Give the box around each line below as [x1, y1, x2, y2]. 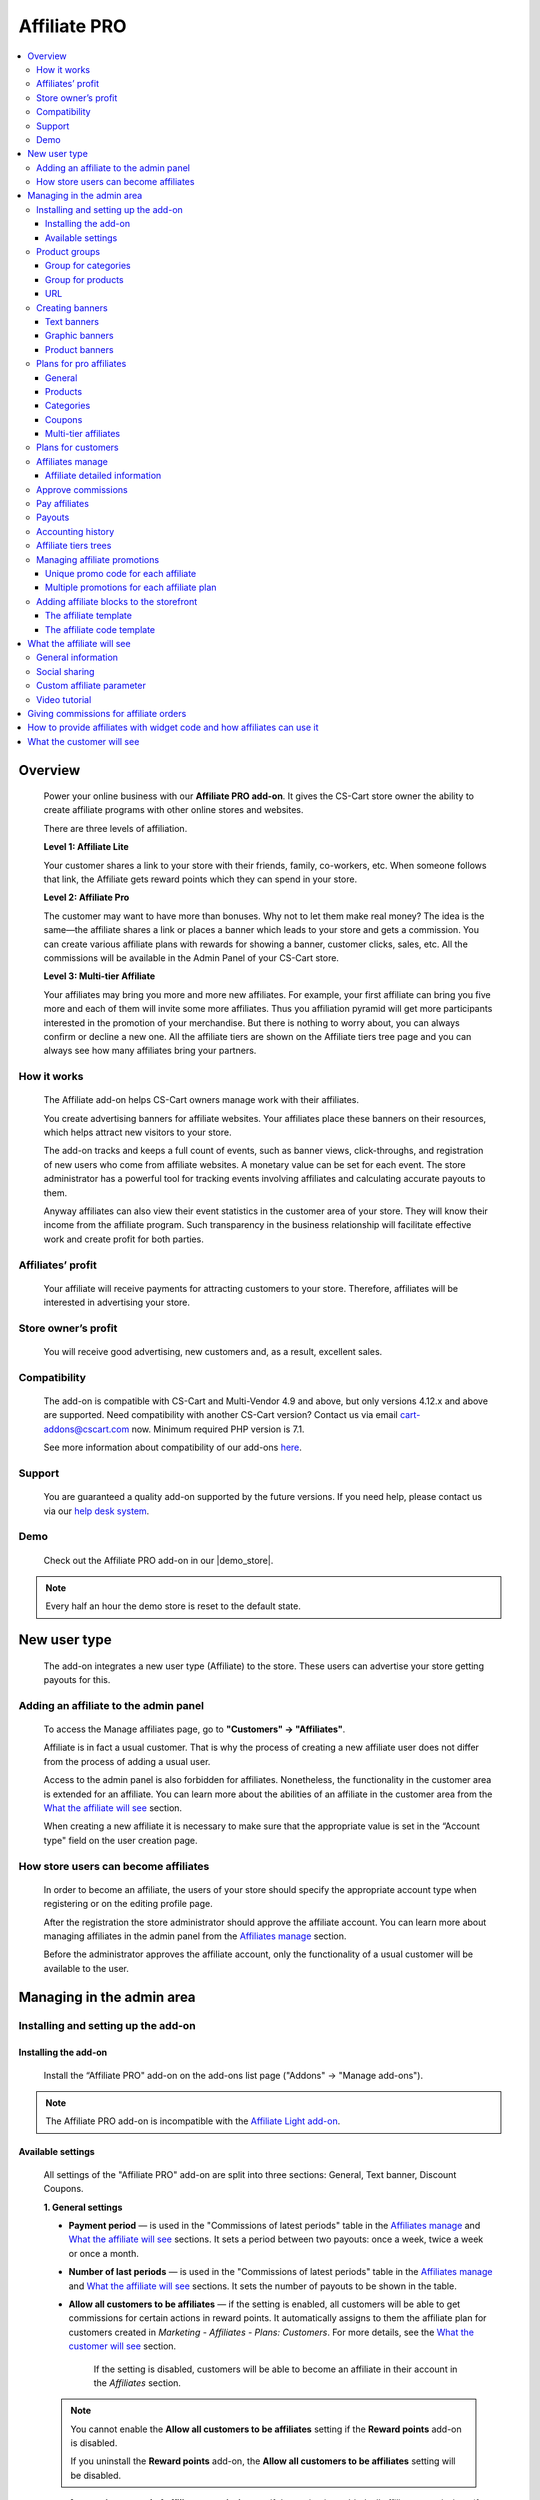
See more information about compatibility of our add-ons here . [43, 1441, 302, 1454]
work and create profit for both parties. [43, 1233, 204, 1245]
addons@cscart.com [43, 1423, 130, 1435]
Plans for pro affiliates [36, 358, 127, 370]
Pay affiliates [36, 498, 90, 510]
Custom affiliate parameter [36, 680, 147, 692]
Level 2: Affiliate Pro [43, 891, 130, 904]
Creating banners [36, 301, 109, 314]
